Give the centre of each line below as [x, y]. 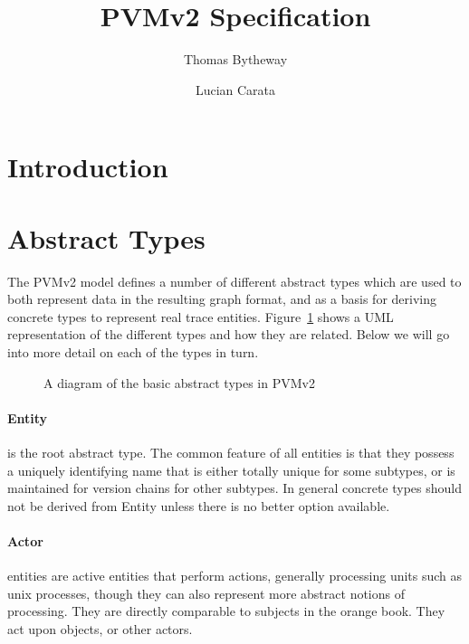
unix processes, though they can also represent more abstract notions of [206, 593]
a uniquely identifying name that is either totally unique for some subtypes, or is [231, 470]
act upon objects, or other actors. [100, 628]
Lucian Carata [235, 89]
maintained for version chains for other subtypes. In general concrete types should [234, 488]
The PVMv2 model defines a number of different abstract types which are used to [234, 281]
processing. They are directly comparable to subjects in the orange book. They [226, 611]
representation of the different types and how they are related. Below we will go [229, 334]
